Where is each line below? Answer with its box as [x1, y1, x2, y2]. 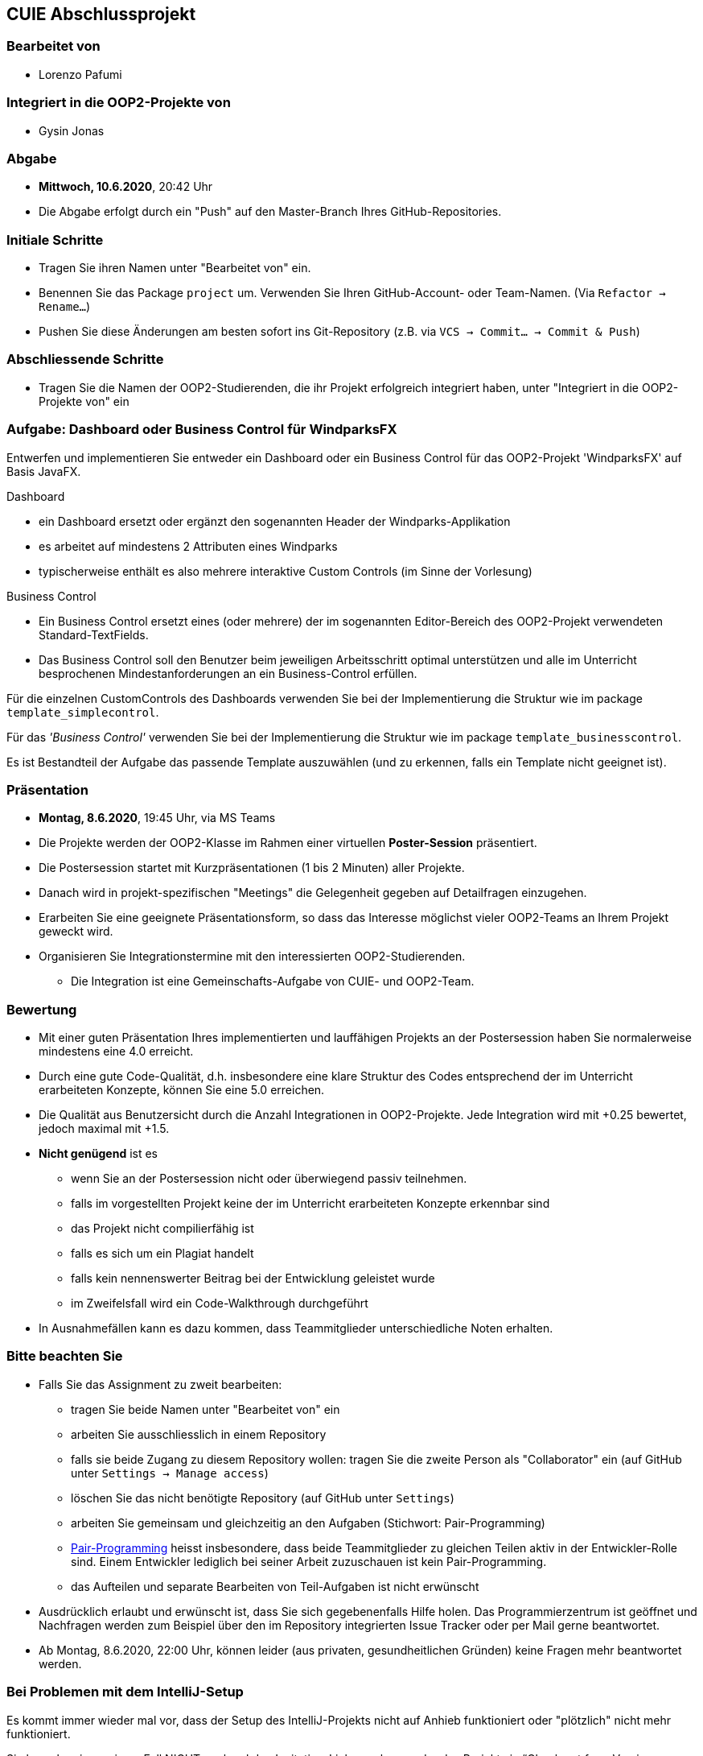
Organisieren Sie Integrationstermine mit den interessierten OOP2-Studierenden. [39, 949, 466, 964]
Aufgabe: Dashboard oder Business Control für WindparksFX [6, 421, 397, 438]
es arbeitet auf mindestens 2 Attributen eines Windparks [39, 539, 338, 553]
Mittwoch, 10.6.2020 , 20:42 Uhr [39, 180, 213, 194]
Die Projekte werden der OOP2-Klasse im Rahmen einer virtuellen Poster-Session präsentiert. [39, 836, 537, 850]
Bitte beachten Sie [6, 1348, 123, 1365]
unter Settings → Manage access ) [71, 1465, 269, 1480]
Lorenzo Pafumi [39, 67, 122, 81]
